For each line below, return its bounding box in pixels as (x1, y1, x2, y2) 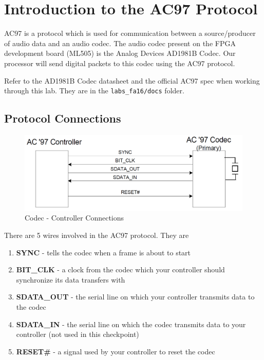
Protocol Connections (4, 110, 121, 126)
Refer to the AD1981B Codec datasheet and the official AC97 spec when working (4, 75, 260, 86)
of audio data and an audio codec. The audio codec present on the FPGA (4, 37, 236, 48)
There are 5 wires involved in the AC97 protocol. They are (4, 229, 189, 240)
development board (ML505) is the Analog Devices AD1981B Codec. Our (4, 48, 236, 58)
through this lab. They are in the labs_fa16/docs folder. (4, 85, 184, 96)
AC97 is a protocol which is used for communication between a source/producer (4, 28, 256, 38)
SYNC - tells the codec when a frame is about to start (16, 247, 191, 257)
